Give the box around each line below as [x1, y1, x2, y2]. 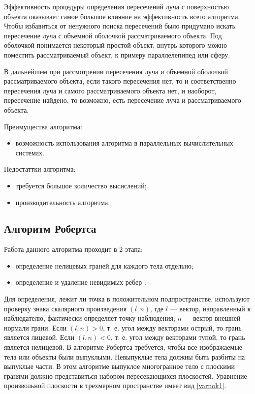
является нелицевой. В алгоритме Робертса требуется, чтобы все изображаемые [4, 342, 243, 352]
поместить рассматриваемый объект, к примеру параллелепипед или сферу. [4, 49, 230, 60]
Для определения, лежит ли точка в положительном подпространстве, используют [4, 294, 250, 304]
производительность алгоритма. [15, 197, 110, 207]
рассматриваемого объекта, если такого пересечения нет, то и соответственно [4, 76, 236, 86]
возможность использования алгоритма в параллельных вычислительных [15, 138, 233, 148]
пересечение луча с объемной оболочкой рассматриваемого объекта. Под [4, 30, 222, 40]
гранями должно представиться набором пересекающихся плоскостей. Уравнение [4, 370, 247, 381]
